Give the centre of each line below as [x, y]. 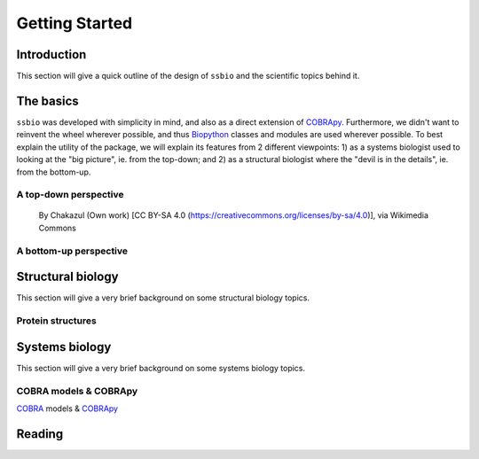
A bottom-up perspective [72, 251]
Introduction [51, 54]
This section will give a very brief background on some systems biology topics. [161, 368]
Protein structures [56, 321]
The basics [47, 101]
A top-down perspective [70, 195]
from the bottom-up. [54, 172]
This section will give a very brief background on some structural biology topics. [163, 298]
